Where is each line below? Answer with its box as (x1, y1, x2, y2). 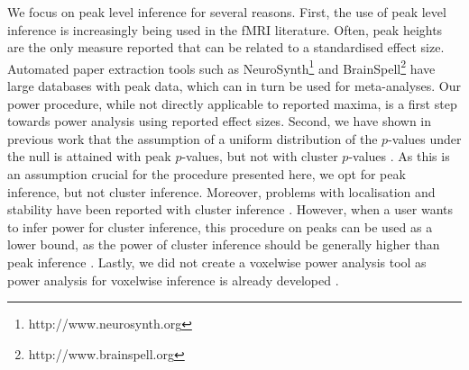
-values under (388, 129, 462, 148)
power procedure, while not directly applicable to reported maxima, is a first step (7, 94, 457, 113)
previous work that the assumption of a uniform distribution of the (7, 129, 378, 148)
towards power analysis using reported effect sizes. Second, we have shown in (7, 112, 432, 131)
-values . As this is (348, 147, 450, 166)
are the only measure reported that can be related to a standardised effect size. (7, 38, 445, 57)
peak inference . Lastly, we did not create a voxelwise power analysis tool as (7, 252, 427, 271)
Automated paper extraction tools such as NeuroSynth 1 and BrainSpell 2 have (7, 56, 436, 77)
